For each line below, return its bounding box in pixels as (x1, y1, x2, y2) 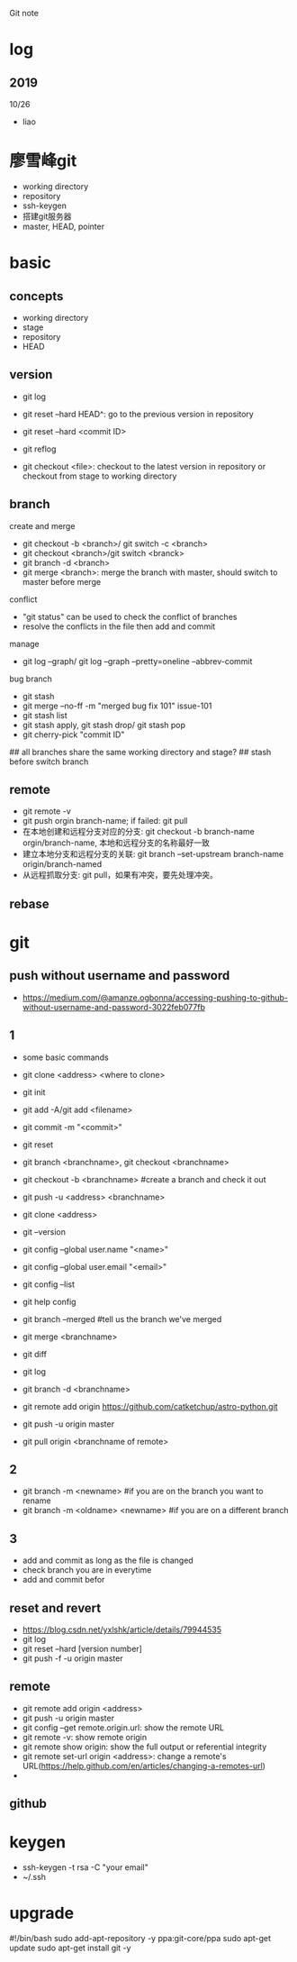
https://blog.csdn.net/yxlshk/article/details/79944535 (22, 1624, 222, 1635)
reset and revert (9, 1600, 102, 1616)
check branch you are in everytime (22, 1565, 152, 1575)
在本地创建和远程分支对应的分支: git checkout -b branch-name (22, 826, 255, 837)
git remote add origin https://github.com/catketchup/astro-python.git (22, 1401, 278, 1411)
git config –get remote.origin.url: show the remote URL (22, 1721, 225, 1733)
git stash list (22, 709, 67, 720)
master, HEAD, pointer (22, 221, 105, 232)
